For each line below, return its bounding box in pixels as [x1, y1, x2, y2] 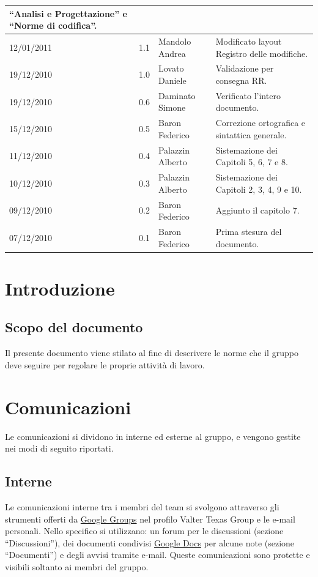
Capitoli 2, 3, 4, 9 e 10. [215, 182, 302, 195]
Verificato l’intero [215, 89, 281, 102]
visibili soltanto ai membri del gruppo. [5, 560, 149, 573]
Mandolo [158, 34, 191, 47]
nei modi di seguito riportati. [5, 442, 114, 455]
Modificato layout [215, 34, 282, 47]
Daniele [158, 73, 187, 86]
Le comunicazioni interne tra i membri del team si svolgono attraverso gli [5, 500, 279, 513]
